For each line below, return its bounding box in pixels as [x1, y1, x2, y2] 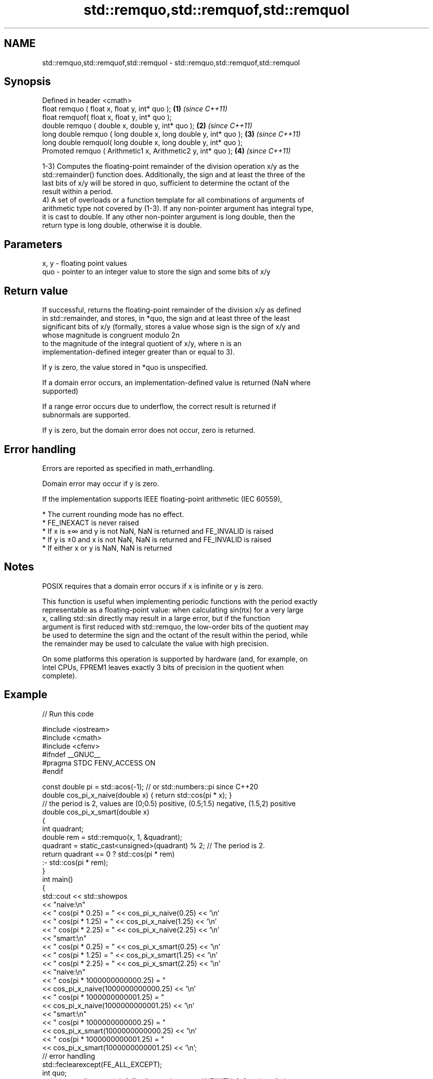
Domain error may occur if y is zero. [42, 479, 159, 488]
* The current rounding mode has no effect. [42, 510, 184, 518]
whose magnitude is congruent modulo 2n [42, 331, 180, 340]
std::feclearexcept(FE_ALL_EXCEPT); [42, 1060, 162, 1069]
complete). [42, 671, 77, 680]
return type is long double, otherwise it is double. [42, 221, 202, 230]
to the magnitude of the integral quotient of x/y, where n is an [42, 339, 242, 348]
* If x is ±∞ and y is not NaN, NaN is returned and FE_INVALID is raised [42, 526, 274, 535]
